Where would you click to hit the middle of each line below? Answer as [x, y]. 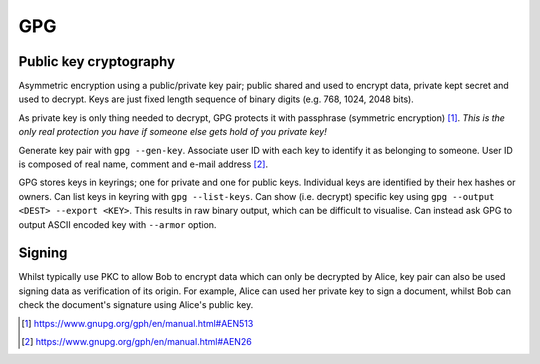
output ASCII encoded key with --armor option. [117, 224]
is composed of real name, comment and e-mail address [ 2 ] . [143, 164]
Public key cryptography [96, 61]
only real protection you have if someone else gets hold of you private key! [172, 132]
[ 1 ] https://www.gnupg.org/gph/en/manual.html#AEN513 [137, 323]
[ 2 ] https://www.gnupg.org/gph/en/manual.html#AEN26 [136, 342]
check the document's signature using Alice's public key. [136, 305]
